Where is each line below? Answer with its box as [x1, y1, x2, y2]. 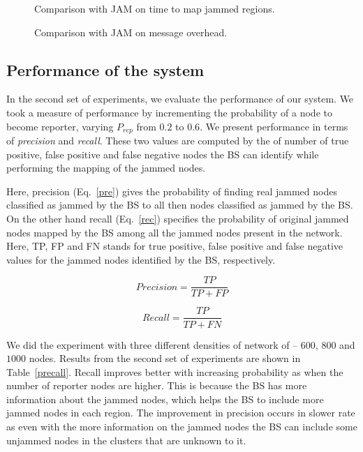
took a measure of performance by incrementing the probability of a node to [6, 105, 332, 119]
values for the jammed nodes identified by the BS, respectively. [6, 252, 276, 266]
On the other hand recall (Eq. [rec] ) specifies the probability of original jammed [6, 211, 349, 225]
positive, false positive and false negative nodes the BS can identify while [6, 146, 319, 161]
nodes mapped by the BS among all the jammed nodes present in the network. [6, 225, 343, 239]
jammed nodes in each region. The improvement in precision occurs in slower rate [6, 405, 355, 420]
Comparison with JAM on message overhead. [34, 24, 228, 39]
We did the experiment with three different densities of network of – [6, 337, 298, 352]
